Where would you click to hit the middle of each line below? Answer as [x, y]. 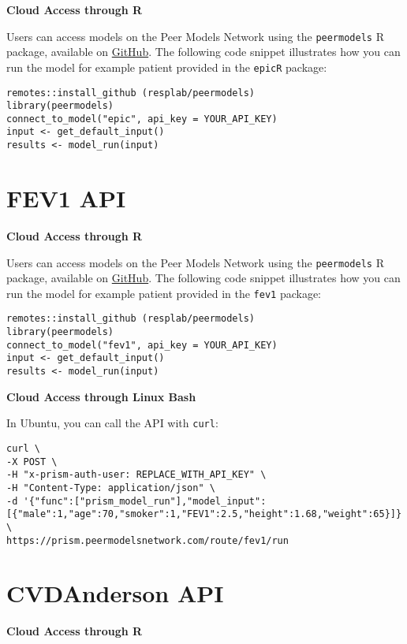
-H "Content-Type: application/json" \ [111, 488]
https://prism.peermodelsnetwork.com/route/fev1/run [147, 540]
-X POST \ [32, 462]
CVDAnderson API [115, 593]
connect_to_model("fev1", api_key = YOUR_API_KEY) [142, 345]
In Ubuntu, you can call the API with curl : [112, 423]
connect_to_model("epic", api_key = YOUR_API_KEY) [142, 119]
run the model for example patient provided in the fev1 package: [164, 293]
